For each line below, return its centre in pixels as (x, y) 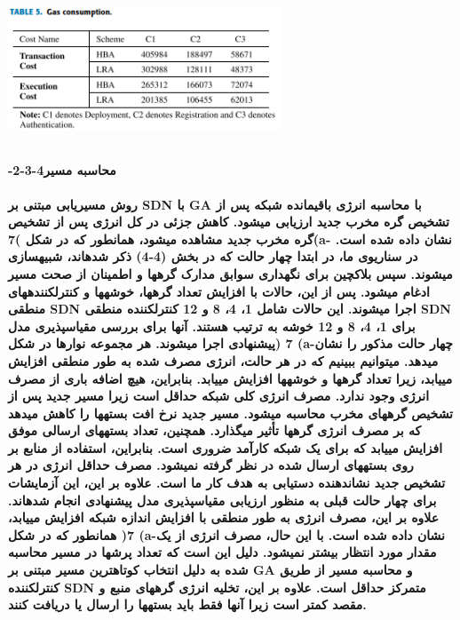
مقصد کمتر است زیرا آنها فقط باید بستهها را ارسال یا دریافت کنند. (187, 604)
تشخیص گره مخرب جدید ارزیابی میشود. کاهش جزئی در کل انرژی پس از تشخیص (229, 222)
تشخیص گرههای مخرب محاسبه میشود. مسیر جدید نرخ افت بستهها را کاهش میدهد (231, 413)
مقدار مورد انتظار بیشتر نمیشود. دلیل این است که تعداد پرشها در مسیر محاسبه (222, 552)
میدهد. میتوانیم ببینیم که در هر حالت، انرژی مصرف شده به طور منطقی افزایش (223, 360)
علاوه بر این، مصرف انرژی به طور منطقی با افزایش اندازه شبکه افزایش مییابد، (224, 517)
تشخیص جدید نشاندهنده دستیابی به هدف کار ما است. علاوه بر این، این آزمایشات (227, 483)
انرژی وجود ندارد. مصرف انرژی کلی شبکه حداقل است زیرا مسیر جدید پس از (219, 396)
